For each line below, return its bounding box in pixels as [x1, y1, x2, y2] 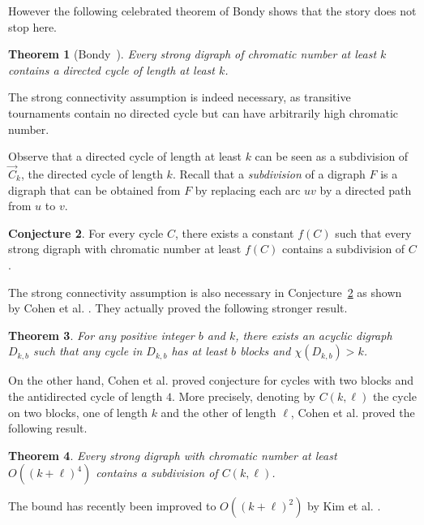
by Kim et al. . [307, 497, 381, 514]
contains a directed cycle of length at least [8, 61, 215, 78]
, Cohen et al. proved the [290, 403, 415, 420]
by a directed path [319, 181, 412, 198]
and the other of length [161, 403, 276, 420]
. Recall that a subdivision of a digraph [172, 165, 366, 182]
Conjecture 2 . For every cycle [8, 224, 164, 241]
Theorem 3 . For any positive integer [8, 326, 195, 343]
